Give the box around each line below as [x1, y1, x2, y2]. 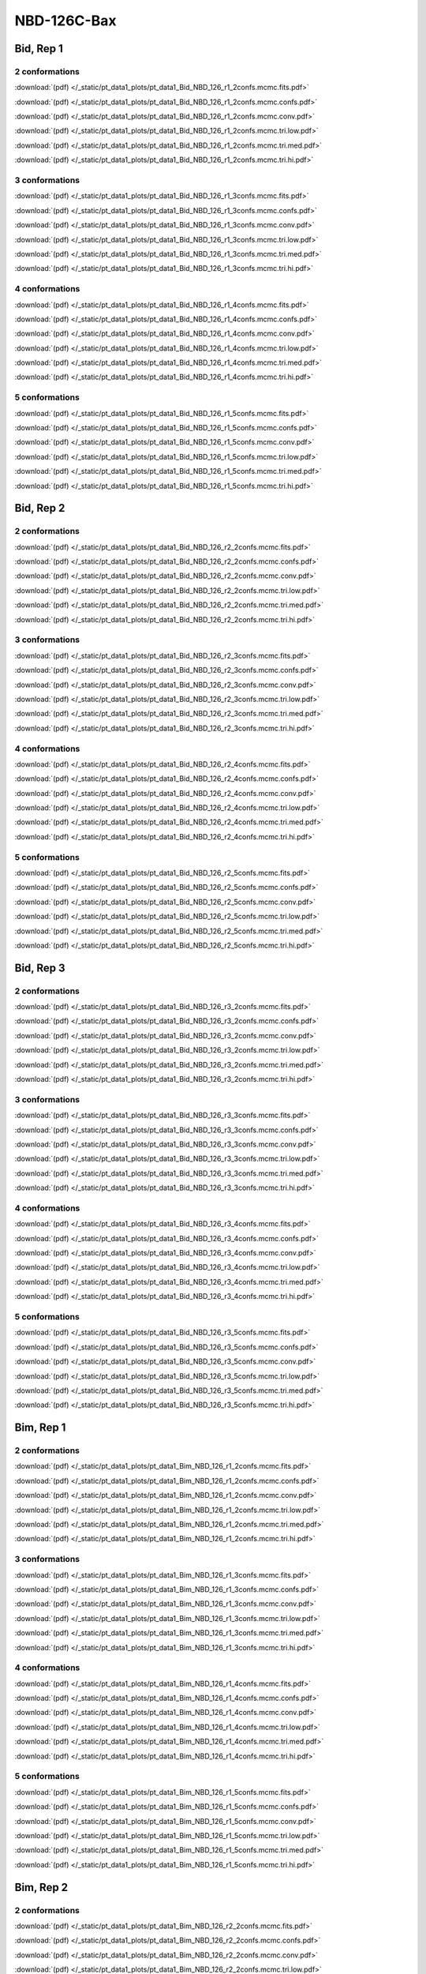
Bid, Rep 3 [14, 961, 65, 974]
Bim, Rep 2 [14, 1880, 69, 1894]
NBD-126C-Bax [14, 12, 117, 29]
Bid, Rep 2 [14, 501, 65, 515]
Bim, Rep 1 [14, 1421, 66, 1435]
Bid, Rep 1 [14, 42, 63, 55]
